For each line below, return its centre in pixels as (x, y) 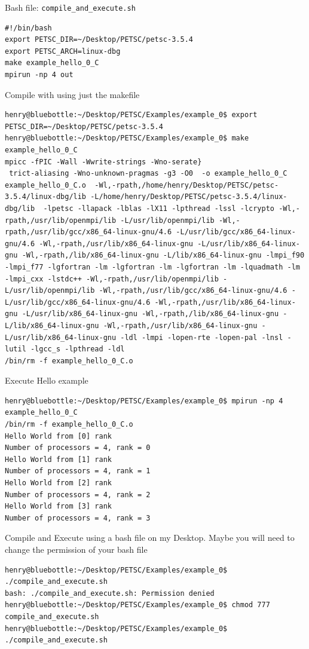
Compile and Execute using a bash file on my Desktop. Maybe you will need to (150, 538)
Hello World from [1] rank (58, 459)
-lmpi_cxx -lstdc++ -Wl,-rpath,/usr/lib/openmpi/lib (112, 279)
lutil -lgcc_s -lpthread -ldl (65, 349)
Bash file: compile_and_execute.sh (70, 7)
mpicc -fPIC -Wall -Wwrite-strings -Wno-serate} (103, 162)
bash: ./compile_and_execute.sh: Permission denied (110, 593)
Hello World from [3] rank (58, 506)
